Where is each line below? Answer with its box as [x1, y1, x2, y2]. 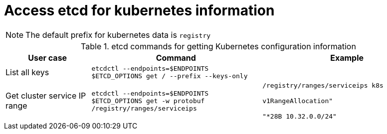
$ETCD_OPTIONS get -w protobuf [91, 97, 205, 105]
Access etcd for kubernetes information [4, 2, 275, 19]
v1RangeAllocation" [262, 97, 333, 105]
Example [330, 52, 364, 63]
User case [28, 52, 67, 63]
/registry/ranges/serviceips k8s [262, 81, 384, 89]
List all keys [5, 67, 49, 77]
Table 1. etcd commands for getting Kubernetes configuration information [81, 41, 356, 51]
